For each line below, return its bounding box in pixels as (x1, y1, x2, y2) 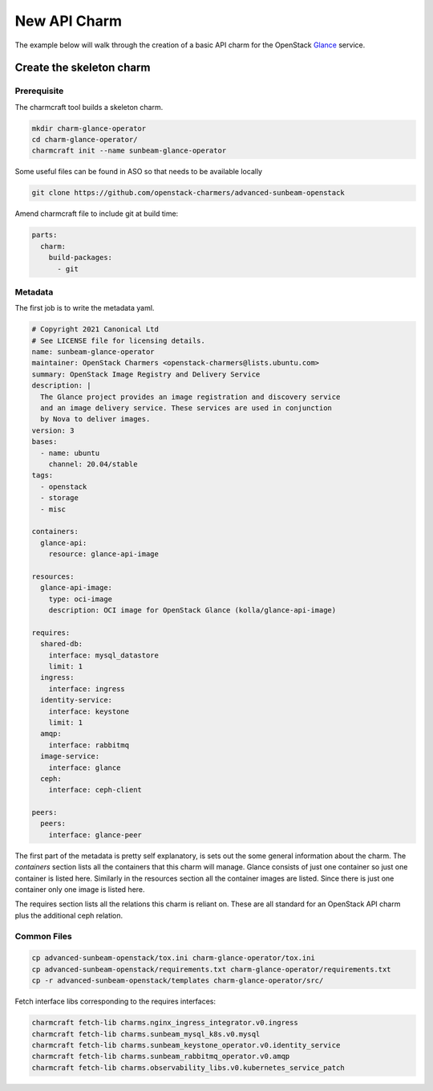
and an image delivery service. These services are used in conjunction (40, 404, 333, 413)
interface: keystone (48, 706, 130, 716)
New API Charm (14, 12, 123, 30)
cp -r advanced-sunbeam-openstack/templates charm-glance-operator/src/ (31, 976, 324, 985)
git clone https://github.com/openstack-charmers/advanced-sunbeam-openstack (31, 189, 345, 197)
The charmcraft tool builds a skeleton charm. (14, 102, 164, 112)
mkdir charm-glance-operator (31, 124, 147, 132)
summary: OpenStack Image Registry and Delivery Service (31, 369, 261, 379)
